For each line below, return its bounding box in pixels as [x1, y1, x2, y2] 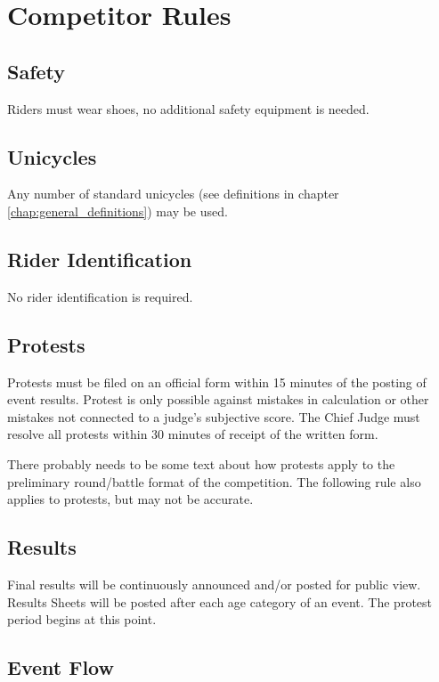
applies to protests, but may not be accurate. [7, 490, 254, 508]
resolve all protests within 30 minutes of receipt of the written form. [7, 425, 378, 443]
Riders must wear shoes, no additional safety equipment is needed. [7, 99, 370, 118]
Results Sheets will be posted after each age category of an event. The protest [7, 592, 433, 611]
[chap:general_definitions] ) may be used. [7, 201, 228, 220]
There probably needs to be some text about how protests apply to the [7, 454, 395, 473]
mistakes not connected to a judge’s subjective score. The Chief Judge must [7, 407, 420, 426]
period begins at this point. [7, 610, 157, 629]
